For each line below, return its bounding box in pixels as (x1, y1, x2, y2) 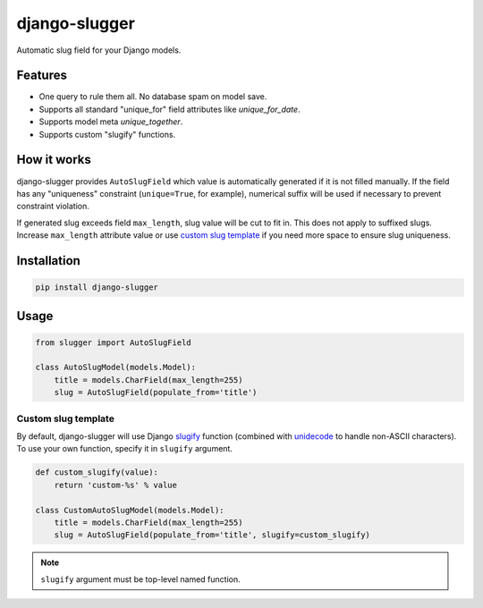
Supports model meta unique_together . (38, 116, 183, 127)
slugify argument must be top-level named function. (40, 573, 241, 585)
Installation (16, 253, 80, 268)
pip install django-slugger (35, 283, 158, 292)
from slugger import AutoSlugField (35, 337, 191, 348)
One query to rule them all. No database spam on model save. (38, 91, 267, 102)
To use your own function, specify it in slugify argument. (16, 443, 233, 454)
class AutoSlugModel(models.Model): (35, 362, 197, 373)
